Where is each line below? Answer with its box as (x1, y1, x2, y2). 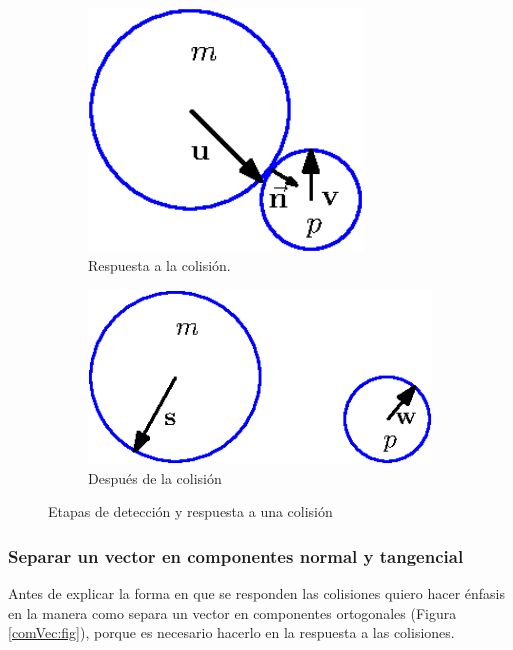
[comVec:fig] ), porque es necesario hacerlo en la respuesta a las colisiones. (8, 622, 455, 643)
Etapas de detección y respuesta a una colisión (48, 501, 333, 522)
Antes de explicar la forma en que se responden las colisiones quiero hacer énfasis (8, 583, 505, 604)
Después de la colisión (88, 467, 222, 488)
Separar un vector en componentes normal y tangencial (8, 543, 464, 568)
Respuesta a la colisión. (88, 255, 231, 276)
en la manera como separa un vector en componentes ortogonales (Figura (8, 602, 457, 623)
